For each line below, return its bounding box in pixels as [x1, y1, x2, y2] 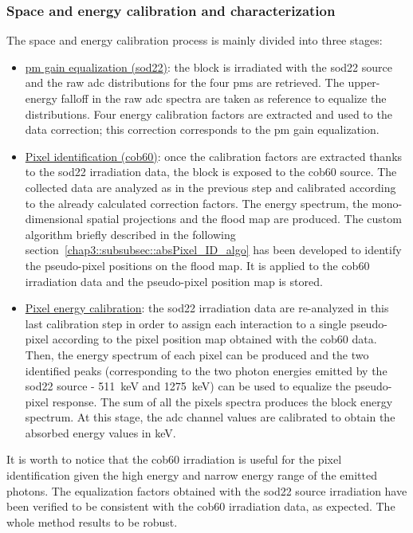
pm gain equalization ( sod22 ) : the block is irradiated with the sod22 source [25, 58, 392, 75]
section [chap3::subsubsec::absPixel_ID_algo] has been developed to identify [25, 241, 402, 258]
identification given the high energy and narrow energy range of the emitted [6, 467, 377, 484]
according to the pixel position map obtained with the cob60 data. [52, 331, 377, 347]
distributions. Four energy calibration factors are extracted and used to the [25, 105, 392, 122]
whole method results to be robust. [6, 513, 178, 530]
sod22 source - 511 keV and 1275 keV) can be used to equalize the [25, 378, 351, 394]
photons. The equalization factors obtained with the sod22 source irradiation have [6, 482, 407, 499]
